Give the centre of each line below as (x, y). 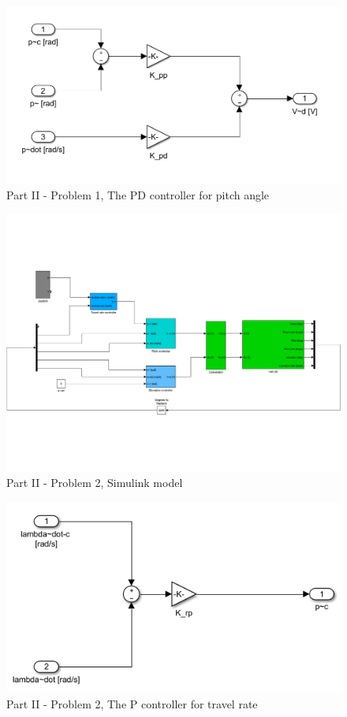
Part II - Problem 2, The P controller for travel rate (132, 703)
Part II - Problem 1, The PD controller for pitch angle (138, 194)
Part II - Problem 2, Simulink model (95, 483)
